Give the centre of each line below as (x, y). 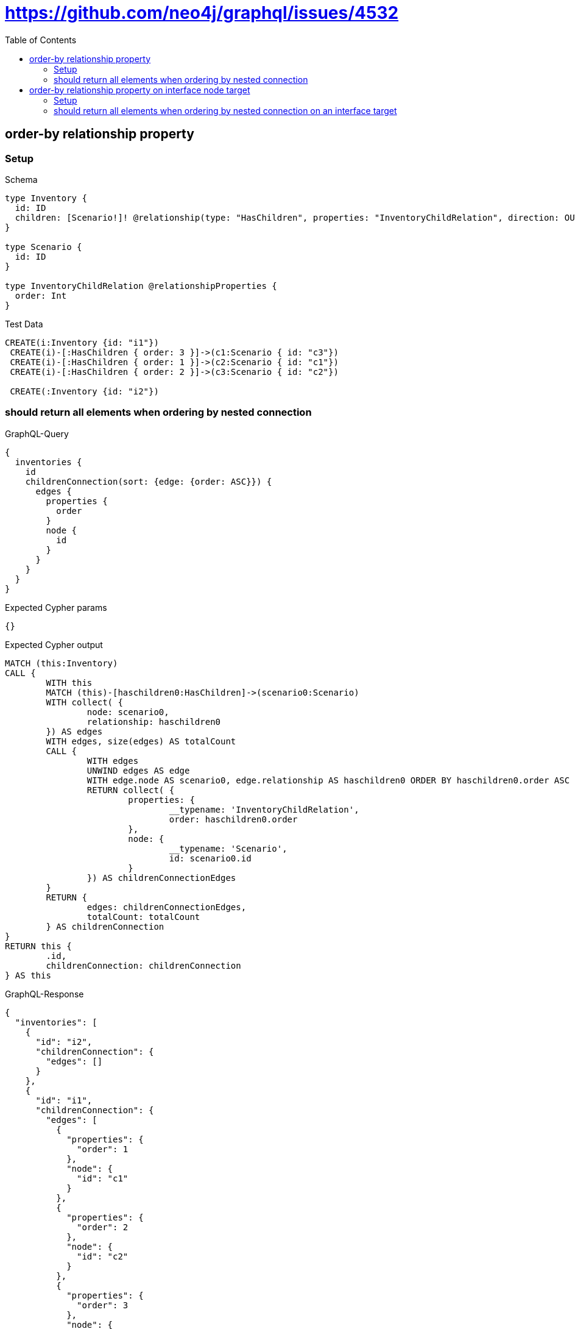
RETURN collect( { (131, 790)
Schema (21, 179)
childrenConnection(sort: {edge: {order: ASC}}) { (149, 481)
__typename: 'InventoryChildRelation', (264, 809)
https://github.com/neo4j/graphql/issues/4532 (202, 13)
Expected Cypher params (56, 607)
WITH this (69, 682)
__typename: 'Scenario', (228, 848)
